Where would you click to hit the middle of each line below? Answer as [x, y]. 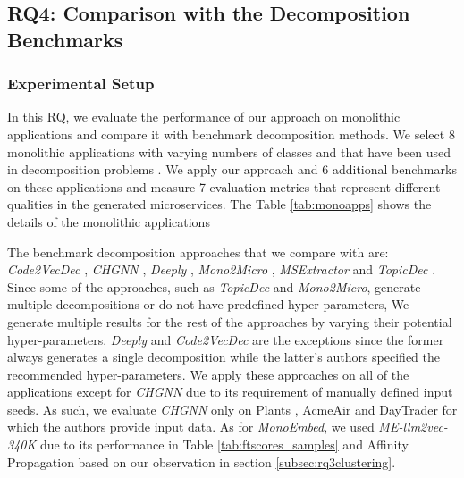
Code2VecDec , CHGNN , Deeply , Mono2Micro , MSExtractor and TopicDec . [222, 269]
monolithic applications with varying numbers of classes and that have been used [229, 151]
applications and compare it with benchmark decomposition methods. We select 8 [231, 134]
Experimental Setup [81, 84]
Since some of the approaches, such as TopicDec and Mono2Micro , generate [214, 286]
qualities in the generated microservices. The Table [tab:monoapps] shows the [219, 204]
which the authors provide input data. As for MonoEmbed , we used [191, 427]
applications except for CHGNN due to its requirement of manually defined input [230, 392]
